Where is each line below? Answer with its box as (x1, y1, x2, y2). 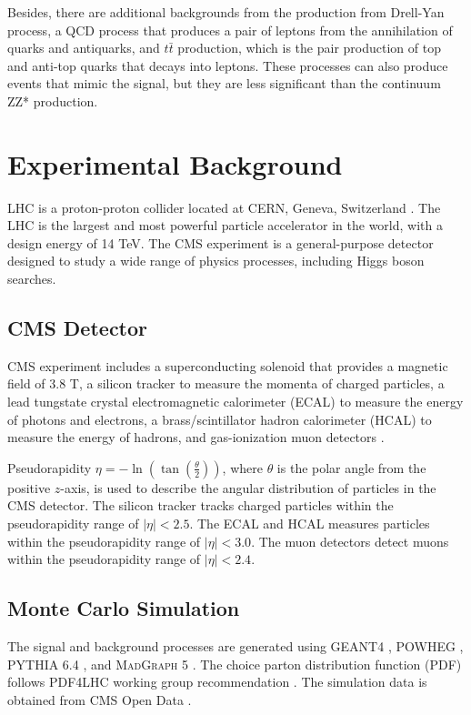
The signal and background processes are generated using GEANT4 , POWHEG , (7, 637, 464, 655)
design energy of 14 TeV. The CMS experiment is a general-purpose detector (7, 233, 434, 252)
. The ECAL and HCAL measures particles (189, 514, 430, 533)
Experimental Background (7, 145, 343, 182)
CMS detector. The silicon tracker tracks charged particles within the (7, 496, 394, 515)
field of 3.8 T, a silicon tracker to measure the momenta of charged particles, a (7, 374, 445, 393)
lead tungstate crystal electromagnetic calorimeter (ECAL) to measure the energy (7, 392, 464, 411)
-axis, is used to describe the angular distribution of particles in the (60, 478, 436, 497)
